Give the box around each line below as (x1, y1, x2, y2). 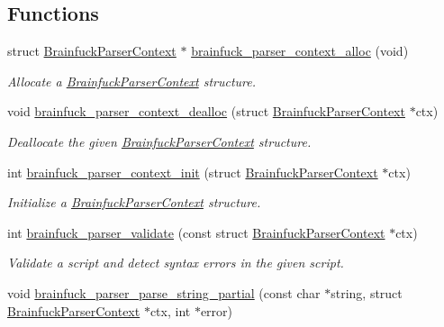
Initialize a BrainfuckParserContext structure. (7, 193, 261, 212)
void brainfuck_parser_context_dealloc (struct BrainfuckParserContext (7, 102, 405, 121)
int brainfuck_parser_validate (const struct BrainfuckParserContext (7, 223, 385, 241)
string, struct (331, 283, 403, 302)
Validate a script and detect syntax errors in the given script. (7, 253, 344, 272)
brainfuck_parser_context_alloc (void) (191, 41, 409, 60)
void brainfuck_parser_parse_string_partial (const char (7, 283, 321, 302)
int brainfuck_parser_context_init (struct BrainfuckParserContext (7, 162, 378, 181)
